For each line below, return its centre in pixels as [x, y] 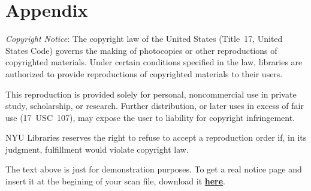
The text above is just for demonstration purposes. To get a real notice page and [154, 169]
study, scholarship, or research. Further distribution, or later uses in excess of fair [155, 106]
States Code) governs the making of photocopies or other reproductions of [141, 50]
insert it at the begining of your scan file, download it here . [116, 181]
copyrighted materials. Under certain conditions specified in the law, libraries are [154, 62]
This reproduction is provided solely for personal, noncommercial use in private [151, 94]
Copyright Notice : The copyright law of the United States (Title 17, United [144, 39]
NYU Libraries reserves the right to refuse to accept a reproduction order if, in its [156, 137]
